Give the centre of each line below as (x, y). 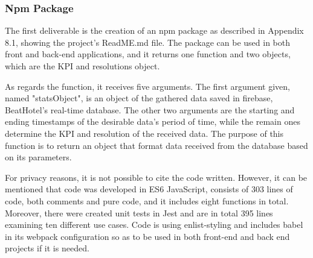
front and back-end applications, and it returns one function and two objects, (148, 54)
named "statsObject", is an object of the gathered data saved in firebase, (139, 98)
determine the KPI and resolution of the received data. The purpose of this (144, 133)
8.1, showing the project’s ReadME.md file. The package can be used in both (147, 42)
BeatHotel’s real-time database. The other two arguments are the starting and (150, 109)
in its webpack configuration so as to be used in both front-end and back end (147, 236)
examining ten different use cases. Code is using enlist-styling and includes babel (154, 225)
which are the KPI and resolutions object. (82, 66)
